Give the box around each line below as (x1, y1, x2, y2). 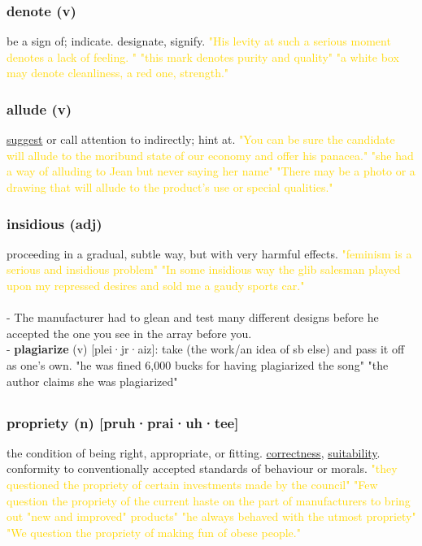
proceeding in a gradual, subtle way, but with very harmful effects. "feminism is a (7, 245, 412, 262)
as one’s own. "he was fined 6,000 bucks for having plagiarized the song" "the (7, 356, 389, 373)
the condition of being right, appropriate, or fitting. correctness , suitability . (7, 444, 381, 461)
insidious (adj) (7, 213, 102, 233)
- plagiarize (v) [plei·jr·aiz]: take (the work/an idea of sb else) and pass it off (7, 340, 405, 357)
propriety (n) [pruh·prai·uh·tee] (7, 412, 239, 432)
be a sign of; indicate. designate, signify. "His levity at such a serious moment (7, 32, 391, 50)
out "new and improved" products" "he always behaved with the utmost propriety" (7, 508, 416, 525)
